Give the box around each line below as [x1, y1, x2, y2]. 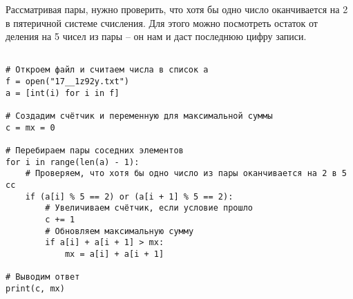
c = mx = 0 [6, 122, 55, 133]
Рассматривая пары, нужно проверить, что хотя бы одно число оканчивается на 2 [6, 2, 348, 16]
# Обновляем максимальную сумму [45, 226, 194, 236]
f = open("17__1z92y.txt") [6, 77, 129, 87]
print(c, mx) [6, 283, 65, 293]
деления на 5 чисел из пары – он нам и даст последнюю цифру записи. [6, 29, 307, 44]
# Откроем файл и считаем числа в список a [6, 65, 209, 75]
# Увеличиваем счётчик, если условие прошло [45, 203, 253, 213]
